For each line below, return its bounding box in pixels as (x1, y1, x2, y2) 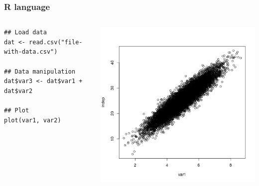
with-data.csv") (4, 48, 58, 56)
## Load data (4, 29, 47, 36)
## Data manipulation (4, 68, 76, 75)
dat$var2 (4, 87, 33, 94)
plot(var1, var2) (4, 116, 61, 124)
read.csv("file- (29, 38, 83, 46)
